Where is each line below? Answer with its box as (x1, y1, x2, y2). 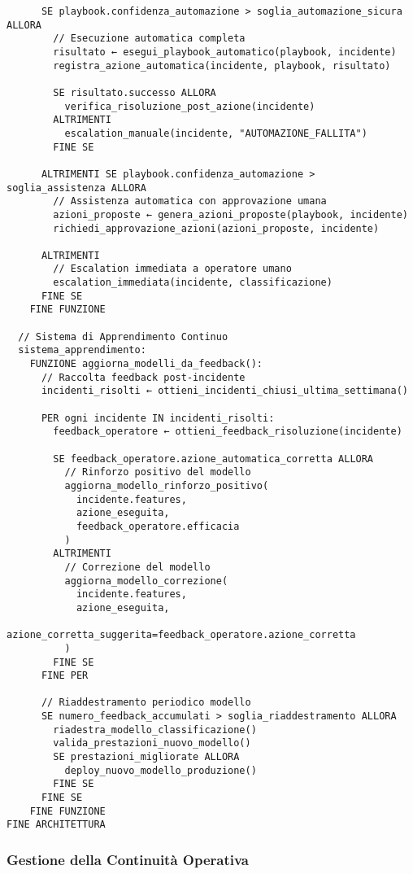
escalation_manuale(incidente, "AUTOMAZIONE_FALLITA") (64, 127, 367, 139)
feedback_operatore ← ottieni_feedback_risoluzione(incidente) (53, 426, 402, 438)
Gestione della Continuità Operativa (7, 849, 250, 869)
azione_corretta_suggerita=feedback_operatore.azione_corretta (7, 629, 356, 641)
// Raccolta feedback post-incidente (41, 371, 246, 383)
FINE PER (41, 670, 89, 682)
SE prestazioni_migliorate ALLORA (53, 751, 240, 763)
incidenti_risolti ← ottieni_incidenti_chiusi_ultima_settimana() (41, 385, 408, 397)
